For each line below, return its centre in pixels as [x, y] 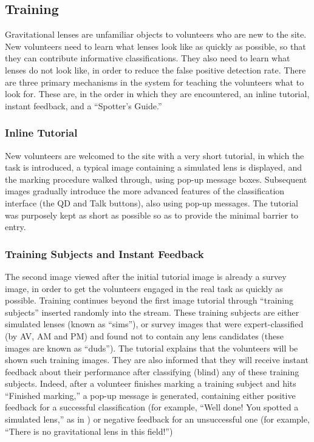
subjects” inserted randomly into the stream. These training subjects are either [152, 312]
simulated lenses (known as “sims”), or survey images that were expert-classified [154, 324]
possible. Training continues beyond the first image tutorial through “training [149, 300]
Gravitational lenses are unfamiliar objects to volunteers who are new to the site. [156, 34]
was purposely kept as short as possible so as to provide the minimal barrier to [152, 215]
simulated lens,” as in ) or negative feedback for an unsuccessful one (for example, [157, 419]
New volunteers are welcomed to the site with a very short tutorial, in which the [155, 155]
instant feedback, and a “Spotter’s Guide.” [84, 105]
